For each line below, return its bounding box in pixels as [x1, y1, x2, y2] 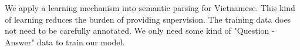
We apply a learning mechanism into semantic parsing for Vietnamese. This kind [5, 2, 295, 13]
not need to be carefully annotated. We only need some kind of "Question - [5, 24, 275, 37]
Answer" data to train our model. [5, 35, 125, 48]
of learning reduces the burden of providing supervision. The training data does [5, 13, 291, 25]
